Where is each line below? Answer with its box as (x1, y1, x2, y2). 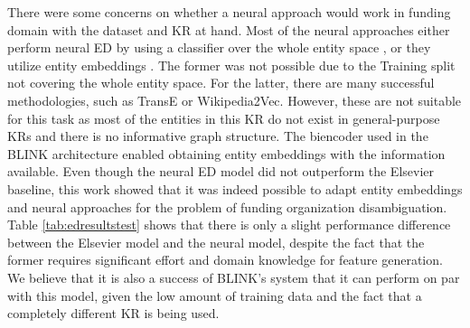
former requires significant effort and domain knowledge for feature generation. (7, 250, 443, 269)
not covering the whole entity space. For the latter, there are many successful (7, 73, 435, 92)
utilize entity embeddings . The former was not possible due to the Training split (7, 55, 456, 74)
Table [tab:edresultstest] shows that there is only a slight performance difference (7, 215, 451, 234)
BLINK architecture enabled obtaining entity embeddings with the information (7, 144, 446, 163)
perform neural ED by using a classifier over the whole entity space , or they (7, 38, 431, 57)
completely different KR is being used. (7, 304, 220, 323)
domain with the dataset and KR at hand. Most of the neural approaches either (7, 20, 450, 39)
